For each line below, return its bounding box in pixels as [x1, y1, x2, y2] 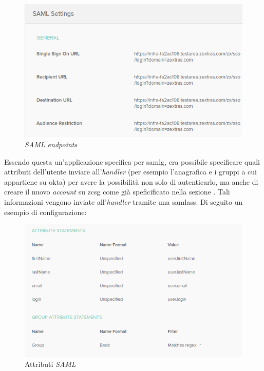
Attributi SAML [25, 359, 76, 369]
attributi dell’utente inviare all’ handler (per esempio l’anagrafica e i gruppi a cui [4, 166, 257, 177]
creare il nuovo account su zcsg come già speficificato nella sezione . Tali [4, 186, 230, 197]
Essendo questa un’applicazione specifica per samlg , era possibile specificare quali [4, 156, 260, 167]
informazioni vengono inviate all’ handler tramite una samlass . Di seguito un [4, 197, 243, 207]
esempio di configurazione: [4, 206, 87, 217]
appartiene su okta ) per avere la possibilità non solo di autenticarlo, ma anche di [4, 176, 258, 187]
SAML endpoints [25, 139, 78, 150]
